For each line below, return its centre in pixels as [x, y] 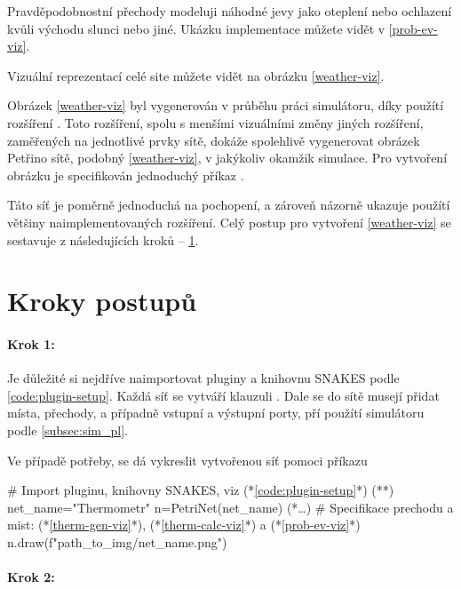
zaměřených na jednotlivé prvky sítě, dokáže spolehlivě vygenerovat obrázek [214, 140]
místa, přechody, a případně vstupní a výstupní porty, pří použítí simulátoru [216, 413]
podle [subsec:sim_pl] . [68, 430]
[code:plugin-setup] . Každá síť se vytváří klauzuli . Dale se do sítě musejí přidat [223, 395]
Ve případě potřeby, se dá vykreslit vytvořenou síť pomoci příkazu [187, 460]
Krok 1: [31, 344]
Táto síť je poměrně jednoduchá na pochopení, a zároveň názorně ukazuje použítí [229, 205]
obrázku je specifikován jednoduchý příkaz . [126, 175]
